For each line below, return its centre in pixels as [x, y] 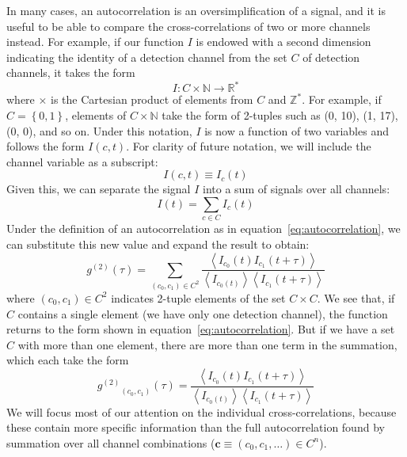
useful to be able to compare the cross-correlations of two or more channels [188, 26]
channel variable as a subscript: [82, 161]
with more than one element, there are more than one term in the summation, [207, 344]
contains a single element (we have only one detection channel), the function [203, 313]
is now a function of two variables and [297, 130]
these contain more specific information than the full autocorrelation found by [196, 427]
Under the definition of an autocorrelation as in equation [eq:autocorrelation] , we [203, 228]
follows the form [46, 146]
